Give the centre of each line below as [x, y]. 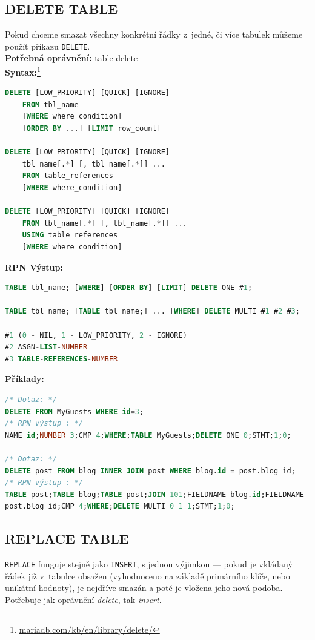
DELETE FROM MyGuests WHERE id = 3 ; [75, 411]
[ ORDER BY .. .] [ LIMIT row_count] [91, 129]
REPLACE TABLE [67, 539]
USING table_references [70, 235]
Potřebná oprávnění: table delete [71, 58]
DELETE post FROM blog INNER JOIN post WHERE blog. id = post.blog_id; [150, 471]
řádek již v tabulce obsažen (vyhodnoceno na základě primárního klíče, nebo [148, 576]
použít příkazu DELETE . [48, 46]
